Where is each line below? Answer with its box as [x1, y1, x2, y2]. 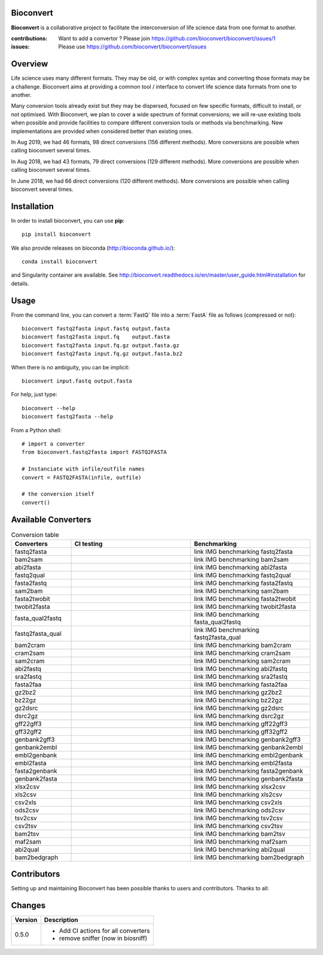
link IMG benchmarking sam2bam [194, 587, 289, 595]
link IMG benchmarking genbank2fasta [194, 774, 303, 783]
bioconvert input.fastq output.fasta [22, 378, 133, 384]
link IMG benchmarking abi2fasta [194, 563, 287, 571]
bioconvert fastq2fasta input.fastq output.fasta [22, 325, 170, 332]
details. [11, 280, 29, 287]
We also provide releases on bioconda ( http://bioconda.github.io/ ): [11, 244, 175, 251]
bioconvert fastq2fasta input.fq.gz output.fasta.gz [22, 342, 179, 348]
